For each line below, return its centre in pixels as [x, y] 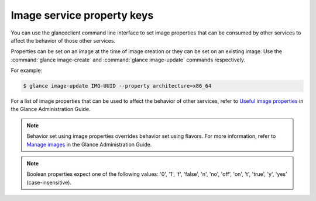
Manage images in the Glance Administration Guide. [89, 144]
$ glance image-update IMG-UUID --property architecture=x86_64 [117, 86]
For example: [27, 71]
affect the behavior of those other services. [63, 40]
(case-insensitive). [49, 182]
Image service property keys [82, 15]
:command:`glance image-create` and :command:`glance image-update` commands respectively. [128, 60]
